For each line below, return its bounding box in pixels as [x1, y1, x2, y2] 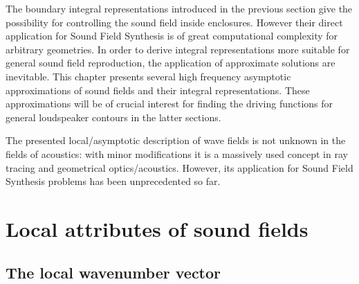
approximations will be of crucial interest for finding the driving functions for [6, 96, 333, 111]
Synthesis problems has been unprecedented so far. [6, 174, 221, 188]
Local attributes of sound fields [6, 214, 309, 242]
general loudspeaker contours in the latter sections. [6, 109, 221, 124]
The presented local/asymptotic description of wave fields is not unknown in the [6, 133, 346, 148]
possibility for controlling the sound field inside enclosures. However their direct [6, 15, 343, 29]
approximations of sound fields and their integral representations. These [6, 82, 310, 97]
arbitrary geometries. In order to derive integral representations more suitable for [6, 42, 350, 56]
